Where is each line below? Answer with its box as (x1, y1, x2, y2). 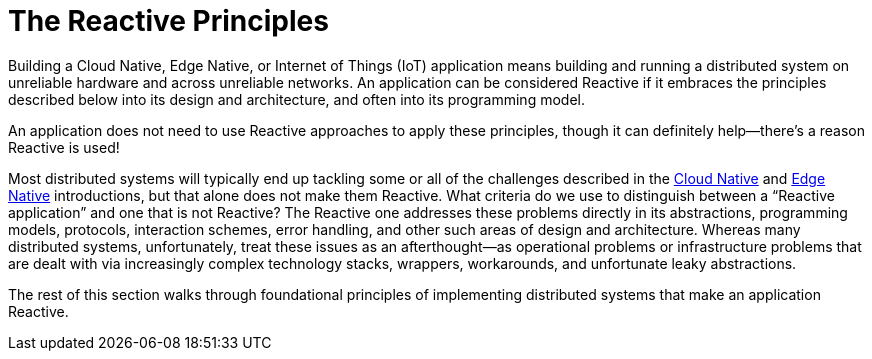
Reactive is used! (8, 138, 120, 156)
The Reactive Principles (8, 4, 329, 38)
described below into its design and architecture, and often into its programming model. (8, 90, 585, 108)
